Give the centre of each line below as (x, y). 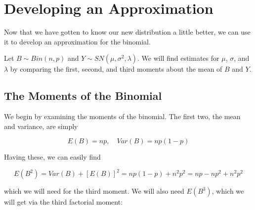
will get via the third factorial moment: (64, 202)
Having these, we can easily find (52, 157)
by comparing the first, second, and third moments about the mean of (116, 69)
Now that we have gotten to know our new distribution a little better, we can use (127, 32)
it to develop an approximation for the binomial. (77, 41)
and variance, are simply (41, 126)
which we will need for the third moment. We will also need (94, 191)
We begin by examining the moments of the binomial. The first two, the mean (122, 116)
